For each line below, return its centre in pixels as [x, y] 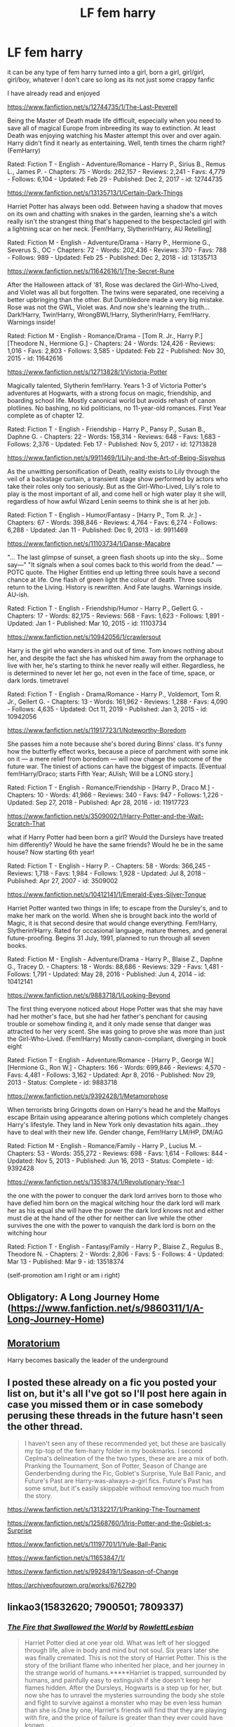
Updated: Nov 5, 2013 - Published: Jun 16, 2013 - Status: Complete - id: [110, 1161]
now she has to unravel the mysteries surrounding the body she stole [125, 1695]
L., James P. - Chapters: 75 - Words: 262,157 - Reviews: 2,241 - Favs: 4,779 [116, 171]
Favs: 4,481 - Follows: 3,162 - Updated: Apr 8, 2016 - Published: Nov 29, [112, 1075]
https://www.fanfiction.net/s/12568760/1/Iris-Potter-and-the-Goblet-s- [109, 1523]
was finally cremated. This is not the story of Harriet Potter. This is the [126, 1657]
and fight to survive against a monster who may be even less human [123, 1702]
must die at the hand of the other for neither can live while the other [105, 1218]
